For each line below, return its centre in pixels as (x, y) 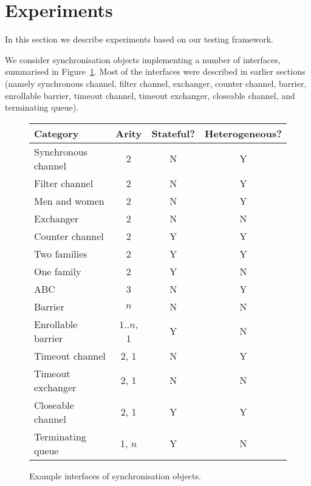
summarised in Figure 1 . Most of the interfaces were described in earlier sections (155, 71)
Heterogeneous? (243, 133)
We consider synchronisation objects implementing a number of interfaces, (143, 59)
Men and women (69, 200)
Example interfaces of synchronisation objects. (115, 475)
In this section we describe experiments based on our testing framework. (139, 39)
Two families (61, 253)
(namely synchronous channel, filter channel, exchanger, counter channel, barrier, (156, 83)
